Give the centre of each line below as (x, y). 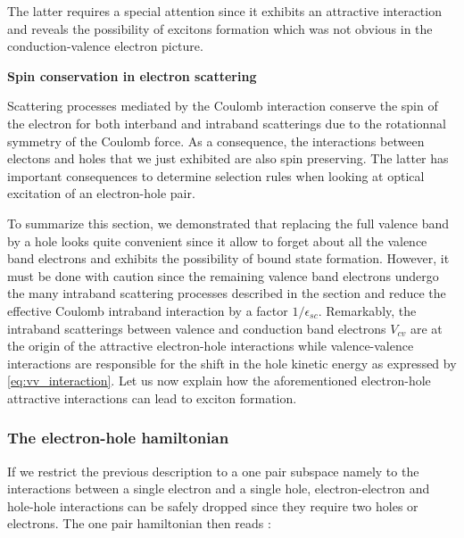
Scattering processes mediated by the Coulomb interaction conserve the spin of (223, 106)
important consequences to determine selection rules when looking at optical (216, 175)
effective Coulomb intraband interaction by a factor (148, 310)
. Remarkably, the (367, 310)
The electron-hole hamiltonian (118, 438)
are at (426, 328)
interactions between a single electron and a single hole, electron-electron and (219, 488)
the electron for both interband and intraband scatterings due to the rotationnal (227, 123)
